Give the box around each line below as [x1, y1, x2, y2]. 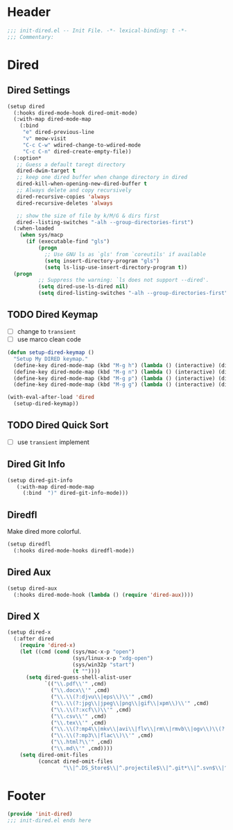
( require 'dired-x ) [19, 642, 76, 649]
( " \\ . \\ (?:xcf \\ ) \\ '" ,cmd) [51, 706, 132, 713]
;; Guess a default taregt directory [16, 161, 126, 168]
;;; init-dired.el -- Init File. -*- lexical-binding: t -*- [7, 27, 188, 34]
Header [7, 4, 51, 20]
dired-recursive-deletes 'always [16, 199, 113, 207]
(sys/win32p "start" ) [72, 661, 135, 668]
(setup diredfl [7, 541, 51, 548]
